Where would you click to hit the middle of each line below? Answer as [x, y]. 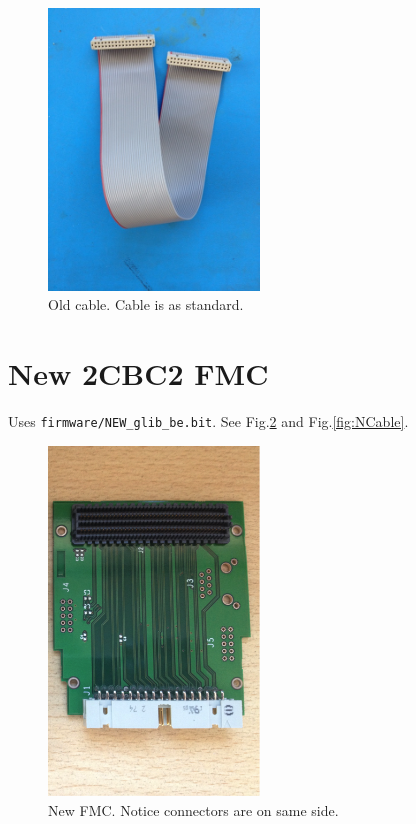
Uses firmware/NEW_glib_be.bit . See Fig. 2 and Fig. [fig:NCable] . [208, 420]
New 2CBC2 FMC [138, 373]
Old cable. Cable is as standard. [146, 304]
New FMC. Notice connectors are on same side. [193, 809]
